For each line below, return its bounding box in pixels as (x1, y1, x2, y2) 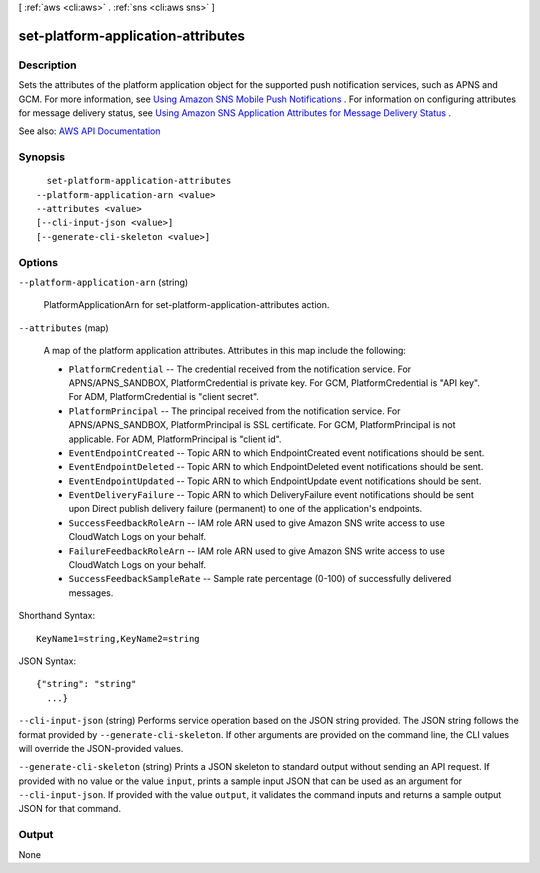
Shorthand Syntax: (18, 610, 95, 622)
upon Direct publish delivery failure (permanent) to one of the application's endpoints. (68, 503, 423, 515)
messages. (68, 586, 114, 599)
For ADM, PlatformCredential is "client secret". (68, 391, 260, 403)
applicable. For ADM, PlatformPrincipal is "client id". (68, 433, 282, 445)
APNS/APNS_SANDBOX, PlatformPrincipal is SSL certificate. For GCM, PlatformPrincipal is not (68, 419, 456, 431)
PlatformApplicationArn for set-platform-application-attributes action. (43, 299, 330, 311)
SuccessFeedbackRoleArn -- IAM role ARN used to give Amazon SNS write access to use (68, 516, 445, 529)
